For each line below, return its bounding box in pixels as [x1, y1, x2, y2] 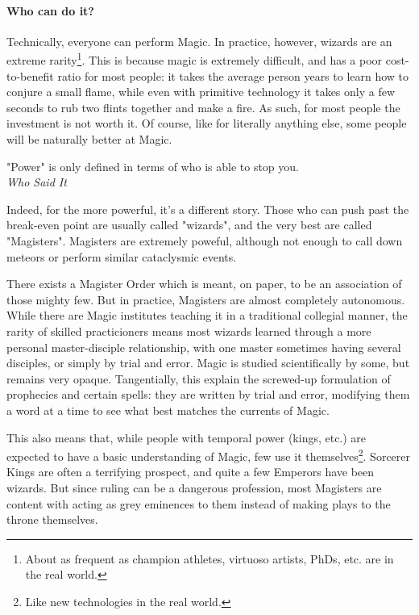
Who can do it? [6, 2, 94, 19]
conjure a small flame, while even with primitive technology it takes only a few [6, 83, 396, 100]
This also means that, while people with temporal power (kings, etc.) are [6, 429, 367, 446]
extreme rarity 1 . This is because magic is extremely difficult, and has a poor [6, 49, 383, 69]
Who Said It [6, 174, 67, 190]
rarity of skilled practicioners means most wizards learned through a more [6, 322, 371, 339]
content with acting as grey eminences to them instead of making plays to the [6, 495, 391, 512]
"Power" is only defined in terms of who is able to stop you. [6, 157, 299, 174]
